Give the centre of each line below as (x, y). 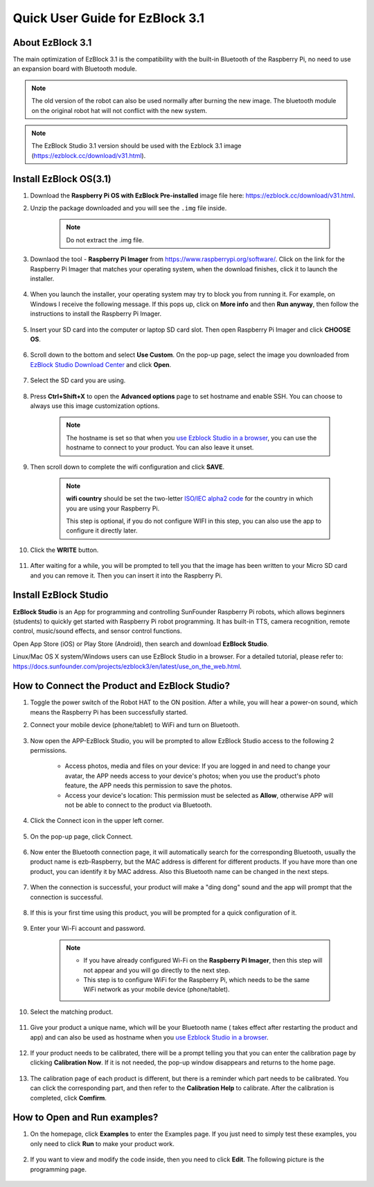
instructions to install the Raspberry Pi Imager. (96, 314)
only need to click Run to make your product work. (102, 1143)
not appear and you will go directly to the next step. (157, 970)
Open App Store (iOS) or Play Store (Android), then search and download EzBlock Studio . (141, 643)
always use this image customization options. (95, 406)
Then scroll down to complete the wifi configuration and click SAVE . (127, 467)
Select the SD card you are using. (78, 380)
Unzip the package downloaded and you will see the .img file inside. (128, 208)
